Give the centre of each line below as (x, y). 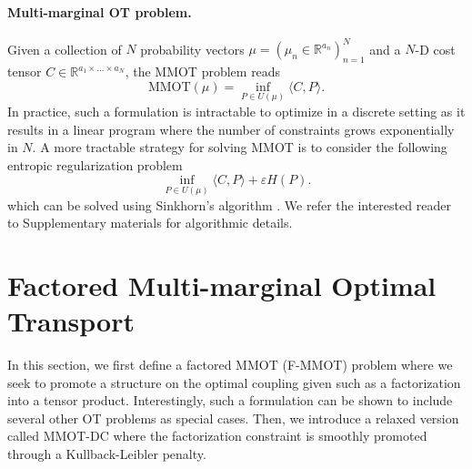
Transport (71, 321)
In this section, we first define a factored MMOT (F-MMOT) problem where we (230, 364)
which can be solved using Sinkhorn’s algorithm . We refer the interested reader (229, 204)
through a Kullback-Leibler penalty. (107, 453)
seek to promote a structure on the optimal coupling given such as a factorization (234, 382)
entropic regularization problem (95, 164)
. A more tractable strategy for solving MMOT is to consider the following (240, 147)
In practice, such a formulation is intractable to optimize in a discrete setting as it (236, 111)
